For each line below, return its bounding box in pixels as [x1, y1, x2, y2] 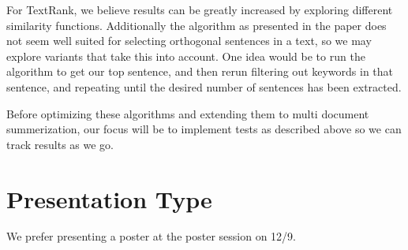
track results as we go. [6, 136, 114, 152]
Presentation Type [6, 182, 212, 215]
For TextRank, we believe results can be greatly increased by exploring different [6, 2, 393, 17]
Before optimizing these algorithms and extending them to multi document [6, 105, 369, 121]
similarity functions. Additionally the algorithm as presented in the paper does [6, 17, 387, 33]
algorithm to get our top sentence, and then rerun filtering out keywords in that [6, 63, 394, 80]
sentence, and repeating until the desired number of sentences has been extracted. [6, 78, 402, 95]
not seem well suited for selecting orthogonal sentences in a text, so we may [6, 32, 372, 49]
